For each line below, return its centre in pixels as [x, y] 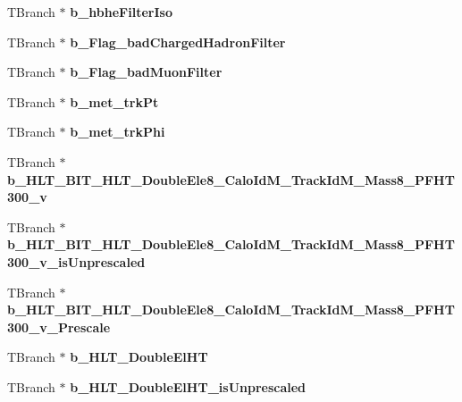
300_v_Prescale [59, 327]
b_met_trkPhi [118, 132]
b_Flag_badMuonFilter [146, 72]
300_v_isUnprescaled [76, 261]
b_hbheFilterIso [121, 12]
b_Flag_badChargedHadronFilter [178, 42]
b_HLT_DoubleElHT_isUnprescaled [188, 386]
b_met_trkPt [114, 101]
